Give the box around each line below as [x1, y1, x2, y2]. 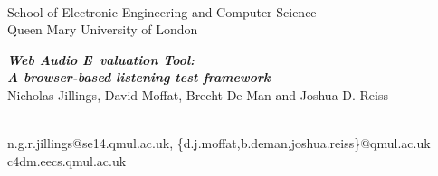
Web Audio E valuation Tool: [7, 50, 195, 69]
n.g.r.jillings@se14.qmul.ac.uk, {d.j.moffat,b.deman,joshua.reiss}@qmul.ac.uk [7, 134, 431, 153]
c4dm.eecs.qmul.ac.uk [7, 151, 127, 170]
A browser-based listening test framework [7, 68, 271, 87]
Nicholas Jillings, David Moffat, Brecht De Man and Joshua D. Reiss [7, 85, 388, 104]
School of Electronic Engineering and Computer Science [7, 2, 317, 21]
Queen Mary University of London [7, 20, 198, 39]
